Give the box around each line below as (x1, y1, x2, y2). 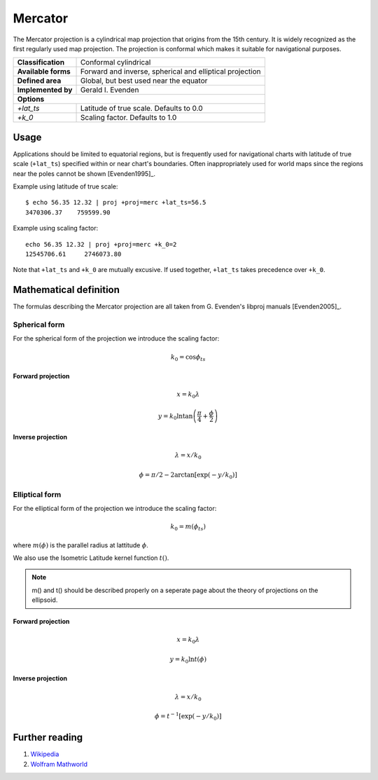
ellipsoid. (31, 596, 58, 604)
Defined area (17, 76, 62, 85)
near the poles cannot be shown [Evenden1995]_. (13, 169, 155, 178)
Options (17, 95, 45, 104)
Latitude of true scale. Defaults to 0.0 (80, 104, 203, 114)
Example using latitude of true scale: (13, 182, 118, 191)
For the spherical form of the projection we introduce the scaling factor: (13, 334, 220, 343)
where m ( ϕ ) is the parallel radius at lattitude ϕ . (13, 540, 148, 549)
